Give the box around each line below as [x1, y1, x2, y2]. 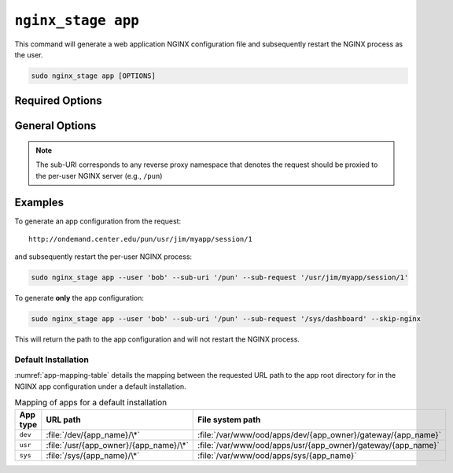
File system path [197, 414, 261, 425]
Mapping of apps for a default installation [14, 397, 168, 408]
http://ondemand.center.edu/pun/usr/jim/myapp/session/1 [28, 235, 253, 244]
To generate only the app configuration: [14, 294, 145, 303]
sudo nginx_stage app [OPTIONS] [31, 71, 157, 80]
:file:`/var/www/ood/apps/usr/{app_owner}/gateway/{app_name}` [197, 439, 440, 450]
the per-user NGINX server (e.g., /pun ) [35, 171, 163, 180]
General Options [14, 119, 97, 133]
